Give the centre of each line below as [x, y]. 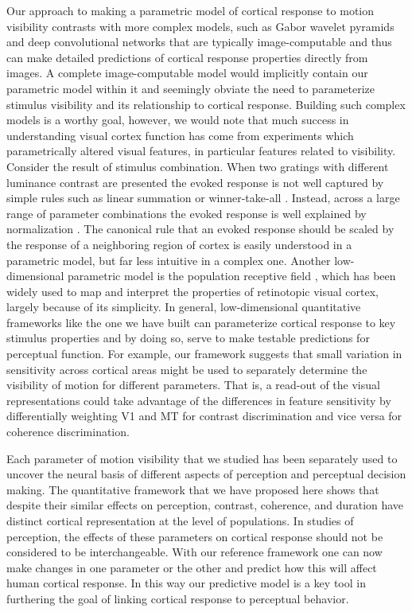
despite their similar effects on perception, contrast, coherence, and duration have [205, 505]
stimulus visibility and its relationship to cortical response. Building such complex [206, 104]
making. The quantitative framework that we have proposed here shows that [193, 489]
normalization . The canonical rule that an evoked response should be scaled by [200, 229]
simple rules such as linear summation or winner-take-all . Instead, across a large [203, 198]
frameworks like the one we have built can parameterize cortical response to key [201, 322]
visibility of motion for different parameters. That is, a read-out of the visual [193, 385]
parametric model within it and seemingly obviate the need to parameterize [190, 88]
